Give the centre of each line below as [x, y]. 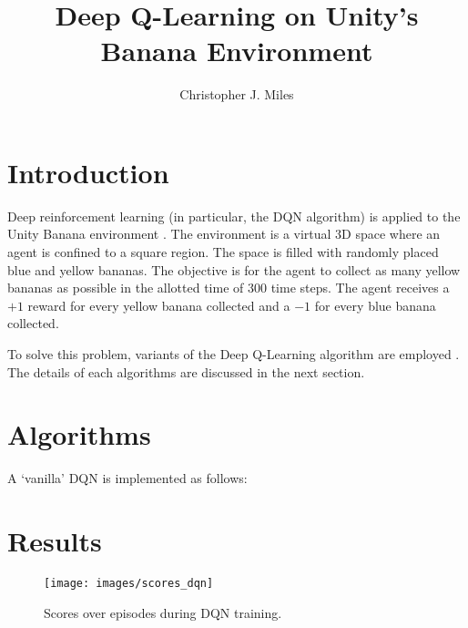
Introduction [88, 172]
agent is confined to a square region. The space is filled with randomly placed [223, 252]
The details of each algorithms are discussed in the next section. [186, 371]
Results [55, 541]
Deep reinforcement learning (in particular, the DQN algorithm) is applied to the [234, 216]
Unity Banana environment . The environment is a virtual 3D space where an [224, 234]
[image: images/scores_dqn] [129, 584]
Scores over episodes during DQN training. [163, 612]
